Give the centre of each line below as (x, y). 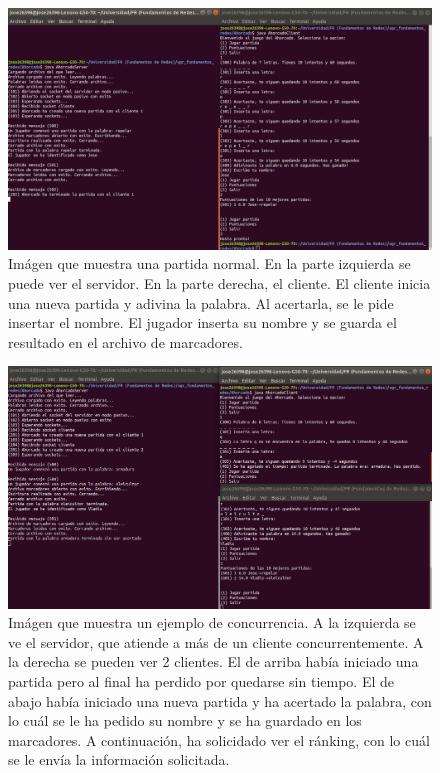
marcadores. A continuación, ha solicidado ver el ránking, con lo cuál (219, 739)
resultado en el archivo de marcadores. (125, 341)
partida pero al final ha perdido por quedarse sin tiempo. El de (201, 680)
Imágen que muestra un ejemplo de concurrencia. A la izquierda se (212, 622)
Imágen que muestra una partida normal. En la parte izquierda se (209, 263)
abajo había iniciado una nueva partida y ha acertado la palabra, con (220, 700)
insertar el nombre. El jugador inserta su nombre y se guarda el (202, 322)
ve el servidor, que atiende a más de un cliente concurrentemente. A (216, 641)
